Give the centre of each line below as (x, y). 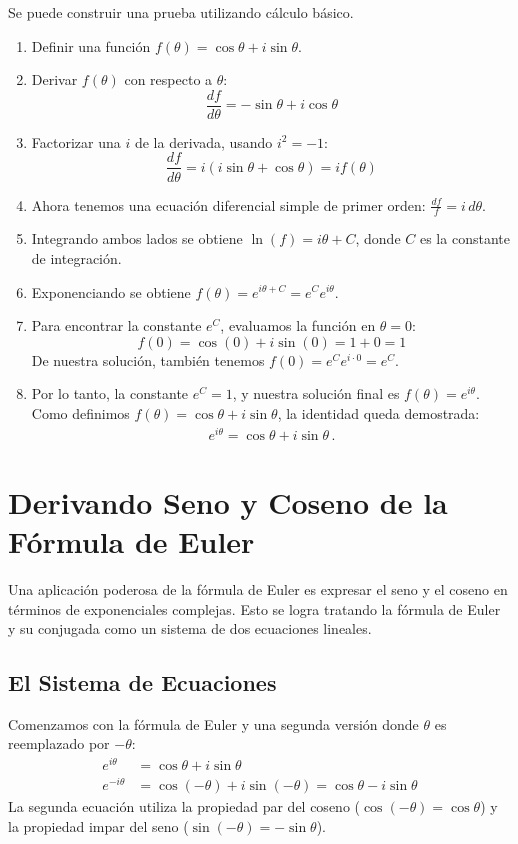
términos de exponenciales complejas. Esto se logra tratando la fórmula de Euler (254, 608)
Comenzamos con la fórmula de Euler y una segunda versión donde (213, 723)
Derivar (54, 79)
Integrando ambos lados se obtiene (137, 238)
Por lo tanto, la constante (110, 393)
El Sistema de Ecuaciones (142, 682)
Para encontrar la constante (116, 325)
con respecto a (168, 79)
